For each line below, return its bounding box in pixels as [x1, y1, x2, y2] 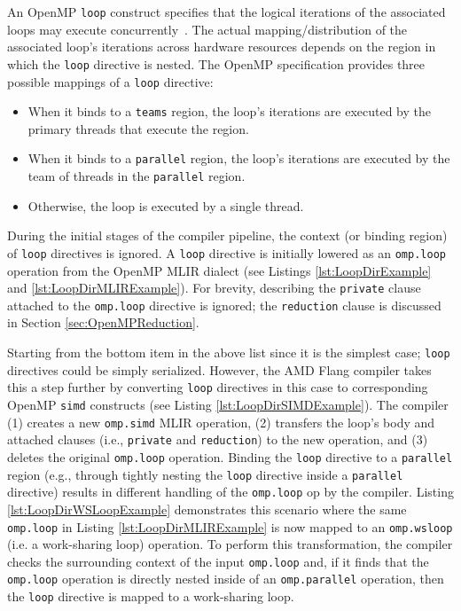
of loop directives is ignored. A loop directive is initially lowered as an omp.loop [7, 243, 446, 262]
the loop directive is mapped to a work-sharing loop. [7, 587, 294, 606]
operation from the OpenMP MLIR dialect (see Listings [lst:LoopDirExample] [7, 261, 432, 279]
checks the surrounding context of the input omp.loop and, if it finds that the [7, 552, 429, 570]
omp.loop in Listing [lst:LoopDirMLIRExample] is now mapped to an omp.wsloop [7, 517, 453, 536]
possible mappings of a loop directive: [7, 72, 214, 90]
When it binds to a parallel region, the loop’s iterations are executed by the [27, 149, 450, 168]
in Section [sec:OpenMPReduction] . [7, 313, 199, 332]
